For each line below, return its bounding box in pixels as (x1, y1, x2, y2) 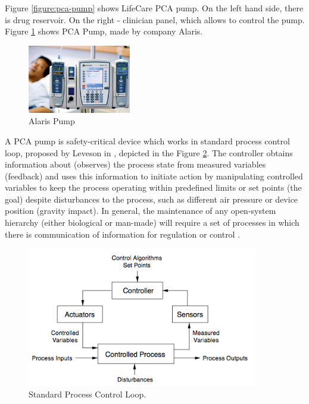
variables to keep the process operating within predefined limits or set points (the (5, 181, 302, 194)
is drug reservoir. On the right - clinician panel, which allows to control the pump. (5, 13, 305, 26)
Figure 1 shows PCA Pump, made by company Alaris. (5, 25, 203, 37)
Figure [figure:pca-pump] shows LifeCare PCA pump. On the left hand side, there (5, 2, 304, 14)
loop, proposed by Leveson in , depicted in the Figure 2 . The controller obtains (5, 146, 293, 159)
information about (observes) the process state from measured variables (5, 158, 266, 171)
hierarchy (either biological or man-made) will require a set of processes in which (5, 216, 299, 229)
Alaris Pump (29, 115, 75, 127)
